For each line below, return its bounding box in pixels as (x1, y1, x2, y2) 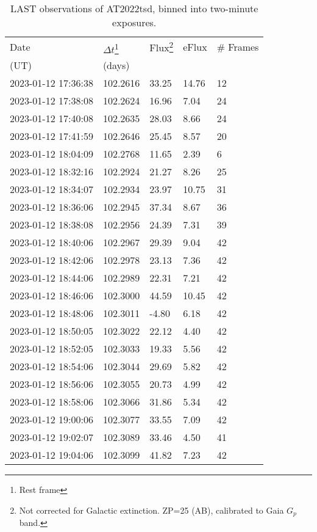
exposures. (112, 15, 157, 29)
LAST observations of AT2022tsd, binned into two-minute (10, 1, 258, 15)
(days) (102, 58, 130, 73)
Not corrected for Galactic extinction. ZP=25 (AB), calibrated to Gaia (19, 503, 284, 516)
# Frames (216, 39, 259, 54)
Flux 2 (149, 38, 174, 55)
